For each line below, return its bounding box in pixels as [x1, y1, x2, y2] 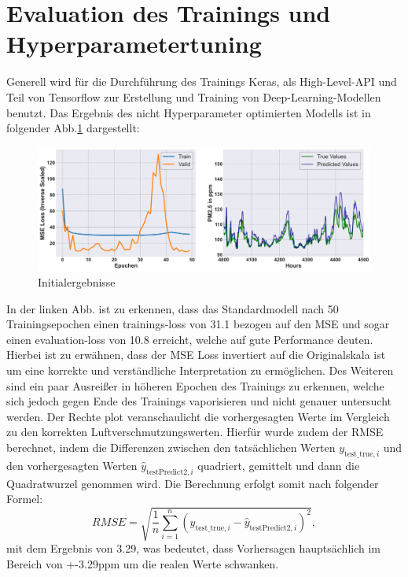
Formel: [6, 490, 43, 507]
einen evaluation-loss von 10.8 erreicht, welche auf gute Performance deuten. [6, 331, 373, 347]
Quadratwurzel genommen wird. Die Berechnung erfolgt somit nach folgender [6, 475, 379, 491]
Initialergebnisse [38, 274, 116, 290]
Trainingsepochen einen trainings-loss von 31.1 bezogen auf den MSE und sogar [6, 316, 390, 332]
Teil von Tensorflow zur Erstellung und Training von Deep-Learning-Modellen [6, 88, 381, 105]
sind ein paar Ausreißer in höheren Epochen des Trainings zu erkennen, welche [6, 377, 384, 394]
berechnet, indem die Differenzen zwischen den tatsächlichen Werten [6, 438, 336, 455]
